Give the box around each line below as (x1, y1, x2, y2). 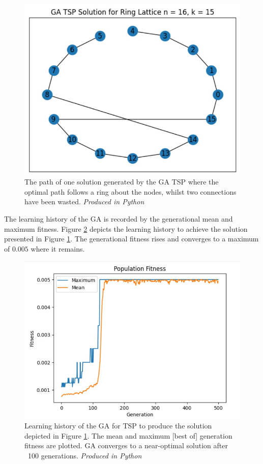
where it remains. (31, 243, 85, 254)
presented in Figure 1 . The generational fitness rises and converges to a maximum (4, 233, 259, 244)
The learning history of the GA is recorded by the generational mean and (4, 213, 233, 224)
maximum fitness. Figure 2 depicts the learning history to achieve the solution (4, 223, 248, 234)
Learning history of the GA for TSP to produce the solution (24, 420, 212, 431)
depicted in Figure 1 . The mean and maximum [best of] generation (24, 430, 232, 441)
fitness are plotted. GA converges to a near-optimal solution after (24, 440, 228, 451)
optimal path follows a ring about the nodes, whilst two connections (24, 186, 237, 197)
